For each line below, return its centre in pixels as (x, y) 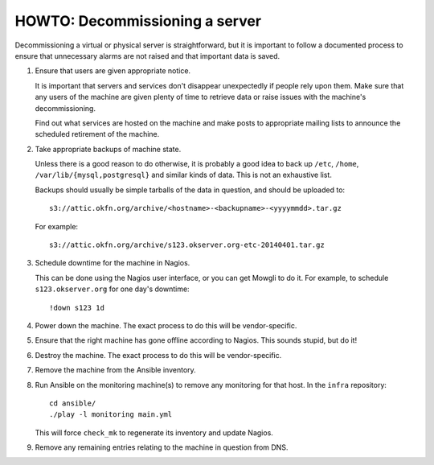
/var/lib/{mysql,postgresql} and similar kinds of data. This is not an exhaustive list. (184, 175)
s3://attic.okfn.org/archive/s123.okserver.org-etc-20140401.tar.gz (187, 245)
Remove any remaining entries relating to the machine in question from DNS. (162, 447)
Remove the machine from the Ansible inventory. (115, 370)
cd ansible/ (73, 403)
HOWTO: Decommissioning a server (138, 21)
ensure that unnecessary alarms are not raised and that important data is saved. (147, 56)
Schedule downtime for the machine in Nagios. (113, 263)
